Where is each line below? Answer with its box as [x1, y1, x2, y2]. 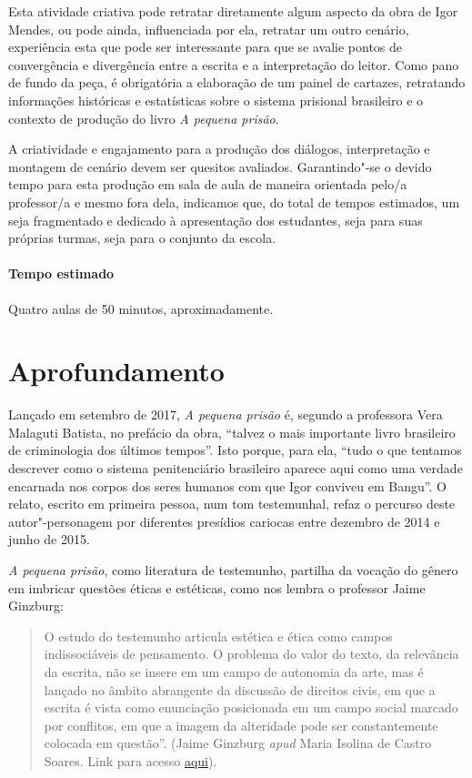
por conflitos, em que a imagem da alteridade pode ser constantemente [44, 715, 438, 734]
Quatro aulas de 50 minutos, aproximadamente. [8, 298, 274, 318]
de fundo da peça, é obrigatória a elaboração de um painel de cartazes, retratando [8, 73, 466, 92]
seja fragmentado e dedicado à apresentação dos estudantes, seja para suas [8, 210, 423, 229]
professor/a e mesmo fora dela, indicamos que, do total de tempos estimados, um [8, 192, 460, 211]
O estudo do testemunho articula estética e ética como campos [44, 626, 393, 645]
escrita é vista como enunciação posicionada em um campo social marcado [44, 698, 458, 717]
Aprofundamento [8, 352, 225, 389]
